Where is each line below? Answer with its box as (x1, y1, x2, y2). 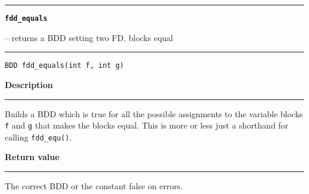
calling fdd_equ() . (5, 130, 72, 143)
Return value (5, 151, 59, 163)
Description (5, 78, 53, 90)
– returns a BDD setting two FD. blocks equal (5, 31, 174, 43)
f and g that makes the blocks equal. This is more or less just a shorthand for (5, 119, 289, 132)
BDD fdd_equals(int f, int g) (5, 61, 124, 70)
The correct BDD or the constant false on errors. (5, 180, 183, 192)
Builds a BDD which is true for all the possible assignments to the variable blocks (5, 107, 303, 120)
